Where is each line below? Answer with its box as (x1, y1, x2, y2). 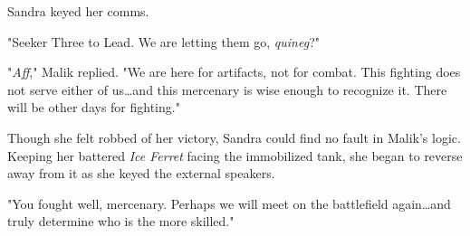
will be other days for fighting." (7, 98, 180, 117)
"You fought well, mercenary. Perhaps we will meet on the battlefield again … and (7, 194, 451, 212)
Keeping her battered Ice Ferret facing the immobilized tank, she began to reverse (7, 146, 463, 165)
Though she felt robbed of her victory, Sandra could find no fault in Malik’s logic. (7, 127, 461, 146)
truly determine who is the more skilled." (7, 212, 235, 231)
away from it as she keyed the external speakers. (7, 164, 275, 183)
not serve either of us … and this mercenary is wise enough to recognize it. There (7, 80, 447, 99)
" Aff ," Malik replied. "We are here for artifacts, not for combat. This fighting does (7, 62, 461, 81)
